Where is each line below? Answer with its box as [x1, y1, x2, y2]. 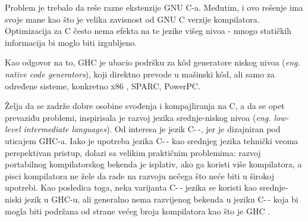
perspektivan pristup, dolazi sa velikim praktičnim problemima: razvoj [5, 146, 261, 158]
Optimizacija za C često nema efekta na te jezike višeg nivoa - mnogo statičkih [5, 24, 291, 37]
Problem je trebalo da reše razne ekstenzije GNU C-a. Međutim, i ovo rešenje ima [5, 1, 303, 13]
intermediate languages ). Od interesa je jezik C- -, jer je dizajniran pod [23, 123, 281, 135]
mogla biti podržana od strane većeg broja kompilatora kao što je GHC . [5, 204, 271, 217]
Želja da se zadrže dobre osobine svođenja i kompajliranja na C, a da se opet [5, 99, 285, 112]
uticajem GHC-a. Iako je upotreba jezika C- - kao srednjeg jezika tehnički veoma [5, 134, 298, 147]
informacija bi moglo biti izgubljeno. [5, 36, 137, 48]
